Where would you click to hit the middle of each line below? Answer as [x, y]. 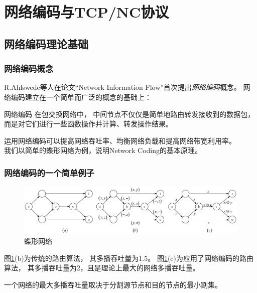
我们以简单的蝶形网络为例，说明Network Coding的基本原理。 [103, 150]
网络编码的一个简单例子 [49, 172]
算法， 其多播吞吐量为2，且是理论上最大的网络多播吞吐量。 [102, 268]
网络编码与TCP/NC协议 [87, 12]
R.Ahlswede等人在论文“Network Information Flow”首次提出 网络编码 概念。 [122, 87]
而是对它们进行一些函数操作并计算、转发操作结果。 [88, 124]
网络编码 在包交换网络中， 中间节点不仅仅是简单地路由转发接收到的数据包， [130, 114]
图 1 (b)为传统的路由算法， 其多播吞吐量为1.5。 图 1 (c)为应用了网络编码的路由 [129, 258]
